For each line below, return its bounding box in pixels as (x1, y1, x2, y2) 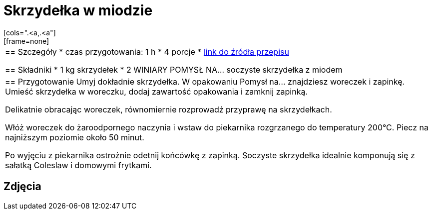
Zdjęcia (3, 180, 41, 193)
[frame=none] (3, 36, 49, 45)
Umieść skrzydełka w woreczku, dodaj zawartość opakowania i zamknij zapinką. (5, 86, 308, 97)
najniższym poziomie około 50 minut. (5, 132, 144, 142)
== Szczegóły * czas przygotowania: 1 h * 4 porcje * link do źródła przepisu (5, 46, 289, 57)
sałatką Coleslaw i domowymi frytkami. (5, 160, 152, 170)
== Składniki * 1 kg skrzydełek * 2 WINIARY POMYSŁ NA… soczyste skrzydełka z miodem (5, 64, 343, 75)
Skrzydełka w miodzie (3, 2, 153, 19)
